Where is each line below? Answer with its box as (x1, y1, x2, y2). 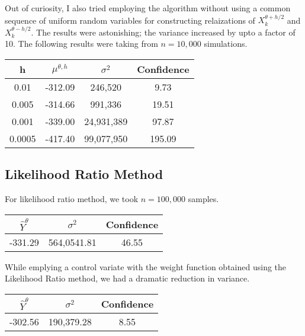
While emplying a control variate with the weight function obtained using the (5, 260, 287, 273)
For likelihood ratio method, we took (5, 193, 139, 205)
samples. (188, 193, 219, 205)
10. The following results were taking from (5, 37, 158, 50)
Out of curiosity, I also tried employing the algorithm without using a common (5, 2, 291, 14)
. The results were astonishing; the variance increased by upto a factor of (31, 25, 296, 38)
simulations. (204, 37, 248, 50)
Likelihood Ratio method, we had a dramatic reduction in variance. (5, 272, 250, 284)
